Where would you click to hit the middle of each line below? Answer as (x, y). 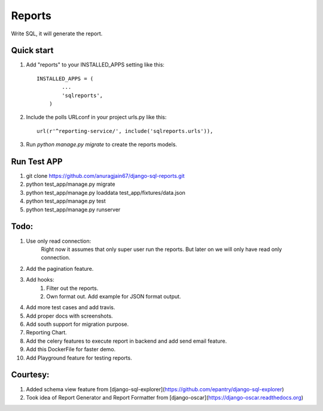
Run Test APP (37, 161)
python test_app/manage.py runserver (73, 209)
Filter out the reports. (72, 288)
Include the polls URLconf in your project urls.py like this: (96, 117)
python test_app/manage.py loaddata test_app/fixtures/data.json (106, 192)
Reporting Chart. (46, 333)
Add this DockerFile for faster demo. (71, 349)
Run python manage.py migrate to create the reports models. (102, 144)
